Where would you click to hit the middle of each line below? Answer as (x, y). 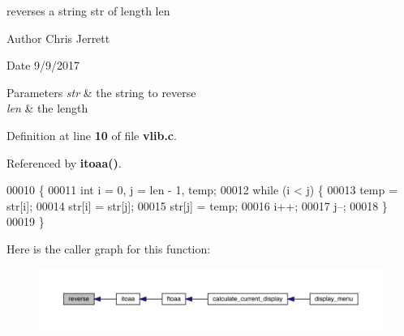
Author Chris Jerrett (58, 38)
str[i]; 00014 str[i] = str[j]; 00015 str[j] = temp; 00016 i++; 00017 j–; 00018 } (197, 205)
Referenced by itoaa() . (64, 162)
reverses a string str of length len (88, 11)
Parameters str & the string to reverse (101, 92)
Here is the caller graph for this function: (109, 248)
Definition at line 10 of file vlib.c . (92, 135)
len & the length (47, 108)
